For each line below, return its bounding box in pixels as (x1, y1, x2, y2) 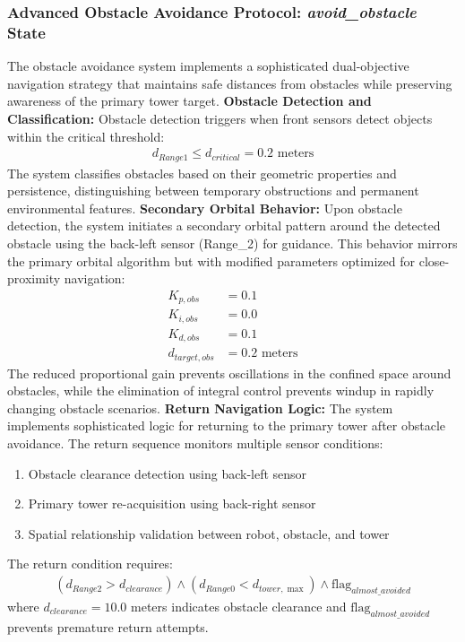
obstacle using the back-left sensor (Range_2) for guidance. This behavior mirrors (7, 233, 458, 252)
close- (418, 251, 450, 270)
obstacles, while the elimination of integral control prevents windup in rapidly (7, 381, 435, 400)
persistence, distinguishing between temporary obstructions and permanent (7, 181, 419, 200)
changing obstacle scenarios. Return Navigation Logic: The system (7, 398, 393, 417)
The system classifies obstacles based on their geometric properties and (7, 163, 397, 182)
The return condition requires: (7, 554, 173, 573)
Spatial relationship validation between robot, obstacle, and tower (28, 524, 390, 542)
